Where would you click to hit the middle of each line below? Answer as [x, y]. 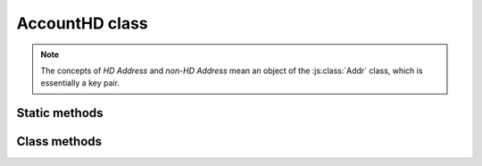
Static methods [60, 113]
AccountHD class [83, 23]
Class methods [59, 141]
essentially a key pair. [80, 83]
